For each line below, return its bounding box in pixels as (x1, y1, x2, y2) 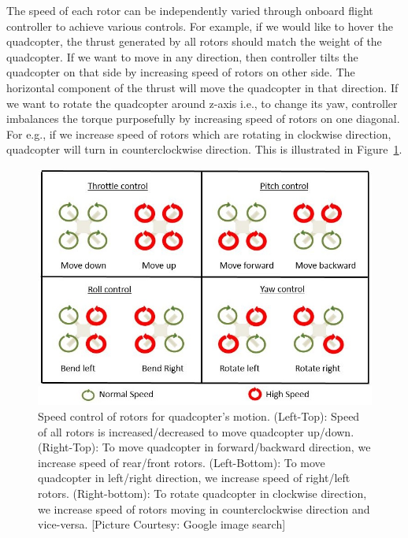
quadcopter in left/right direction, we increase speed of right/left (38, 469, 351, 486)
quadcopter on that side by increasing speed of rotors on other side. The (6, 64, 355, 80)
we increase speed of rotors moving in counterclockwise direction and (38, 500, 370, 517)
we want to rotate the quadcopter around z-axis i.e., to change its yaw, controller (6, 95, 398, 111)
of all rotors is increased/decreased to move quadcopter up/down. (38, 423, 354, 440)
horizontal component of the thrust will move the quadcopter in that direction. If (6, 79, 399, 95)
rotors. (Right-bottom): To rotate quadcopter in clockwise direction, (38, 485, 367, 502)
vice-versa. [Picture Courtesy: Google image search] (38, 516, 286, 532)
